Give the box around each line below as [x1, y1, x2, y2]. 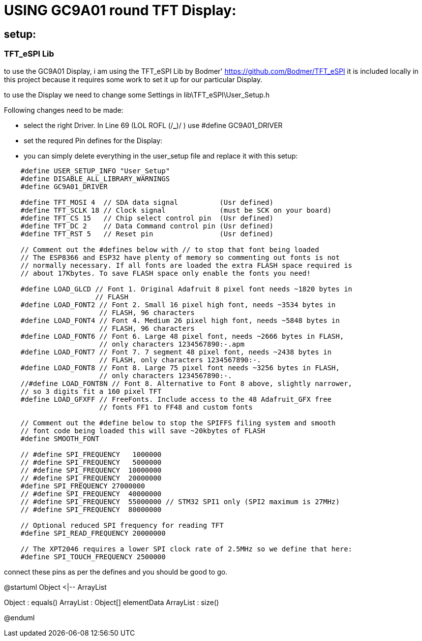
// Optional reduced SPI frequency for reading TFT [20, 521, 224, 529]
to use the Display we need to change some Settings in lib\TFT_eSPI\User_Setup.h [4, 90, 270, 99]
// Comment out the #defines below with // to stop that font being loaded [20, 245, 319, 254]
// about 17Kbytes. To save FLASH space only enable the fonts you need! [20, 269, 311, 277]
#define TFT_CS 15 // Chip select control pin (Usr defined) [20, 214, 273, 222]
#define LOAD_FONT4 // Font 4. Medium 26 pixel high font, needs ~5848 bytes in [20, 316, 340, 324]
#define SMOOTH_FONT [20, 434, 99, 443]
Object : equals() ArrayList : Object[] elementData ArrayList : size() [4, 598, 219, 607]
